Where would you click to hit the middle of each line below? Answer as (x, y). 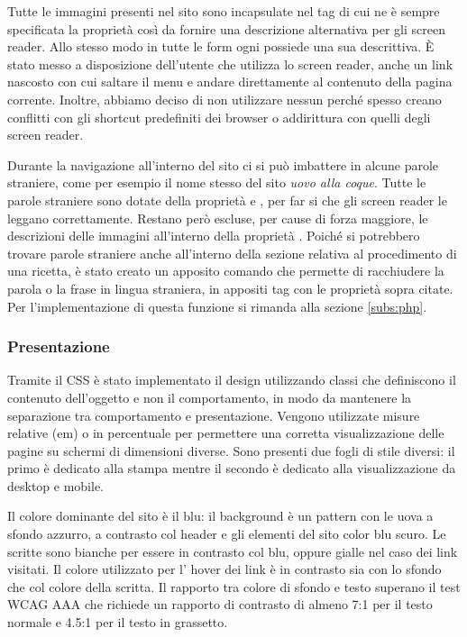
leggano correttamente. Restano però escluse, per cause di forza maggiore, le (218, 218)
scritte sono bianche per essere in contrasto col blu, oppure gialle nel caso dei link (233, 551)
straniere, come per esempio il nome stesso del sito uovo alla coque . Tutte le (217, 182)
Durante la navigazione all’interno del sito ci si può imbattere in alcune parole (223, 164)
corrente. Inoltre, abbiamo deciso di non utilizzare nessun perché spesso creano (224, 99)
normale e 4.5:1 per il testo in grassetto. (118, 622)
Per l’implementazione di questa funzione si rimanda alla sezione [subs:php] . (217, 306)
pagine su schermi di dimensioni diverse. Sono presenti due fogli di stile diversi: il (231, 450)
